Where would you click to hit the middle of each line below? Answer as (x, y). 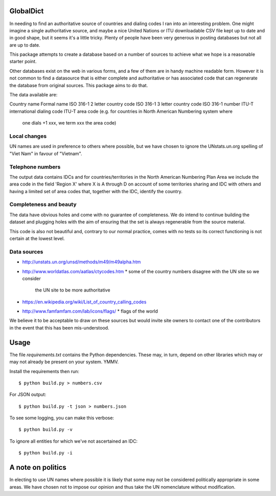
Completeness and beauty (43, 204)
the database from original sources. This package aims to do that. (79, 85)
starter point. (23, 61)
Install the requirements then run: (44, 371)
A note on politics (38, 468)
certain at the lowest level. (37, 238)
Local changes (28, 136)
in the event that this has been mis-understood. (59, 327)
